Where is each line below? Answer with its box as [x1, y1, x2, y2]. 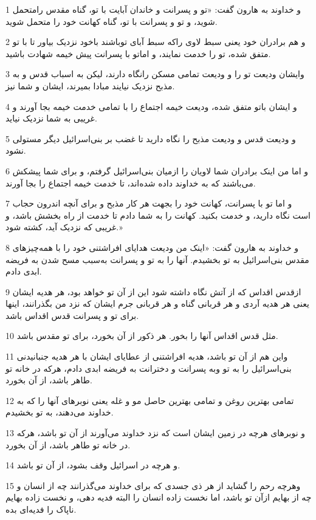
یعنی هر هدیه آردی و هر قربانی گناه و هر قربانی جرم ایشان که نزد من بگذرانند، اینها [5, 297, 309, 310]
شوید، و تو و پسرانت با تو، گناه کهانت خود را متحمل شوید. [5, 15, 218, 27]
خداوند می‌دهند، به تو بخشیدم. [5, 406, 114, 419]
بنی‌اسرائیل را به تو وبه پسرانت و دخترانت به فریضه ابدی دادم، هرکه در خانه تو [5, 361, 292, 374]
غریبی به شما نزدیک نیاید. [5, 112, 97, 125]
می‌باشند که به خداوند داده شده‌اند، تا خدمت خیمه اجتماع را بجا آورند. [5, 176, 256, 189]
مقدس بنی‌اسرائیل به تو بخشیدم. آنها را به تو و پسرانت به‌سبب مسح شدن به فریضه [5, 253, 309, 265]
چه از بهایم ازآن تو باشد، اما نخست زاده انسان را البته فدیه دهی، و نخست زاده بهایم [5, 491, 312, 504]
